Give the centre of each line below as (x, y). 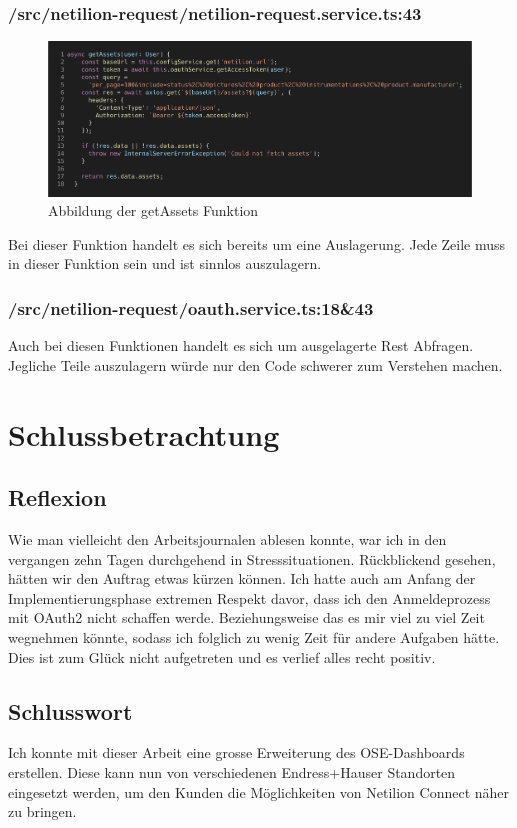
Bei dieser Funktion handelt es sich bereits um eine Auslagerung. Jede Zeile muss (257, 243)
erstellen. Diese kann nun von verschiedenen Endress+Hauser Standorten (232, 771)
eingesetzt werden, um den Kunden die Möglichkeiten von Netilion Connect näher (259, 791)
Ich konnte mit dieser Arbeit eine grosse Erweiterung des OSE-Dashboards (236, 752)
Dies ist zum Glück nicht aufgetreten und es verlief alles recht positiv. (222, 656)
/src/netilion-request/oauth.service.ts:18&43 (191, 307)
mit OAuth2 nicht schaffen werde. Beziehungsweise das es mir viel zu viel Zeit (246, 617)
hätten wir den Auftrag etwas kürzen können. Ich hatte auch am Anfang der (242, 578)
